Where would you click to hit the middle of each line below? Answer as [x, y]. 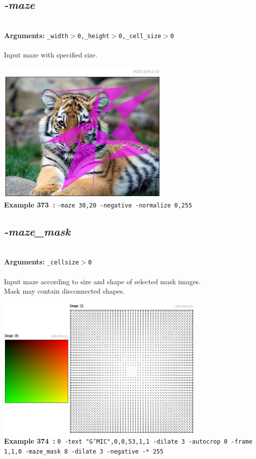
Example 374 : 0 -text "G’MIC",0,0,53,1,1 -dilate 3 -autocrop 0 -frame [128, 440]
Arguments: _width [36, 35]
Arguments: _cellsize [42, 262]
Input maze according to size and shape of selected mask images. [102, 281]
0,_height [93, 36]
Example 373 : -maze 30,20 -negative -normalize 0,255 [98, 204]
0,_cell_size [140, 36]
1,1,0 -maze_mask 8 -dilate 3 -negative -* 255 [84, 451]
